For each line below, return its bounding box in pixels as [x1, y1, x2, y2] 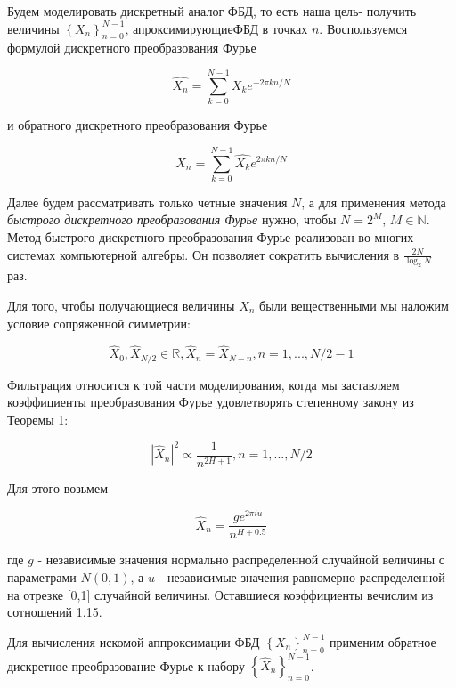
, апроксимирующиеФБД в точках [125, 19, 308, 37]
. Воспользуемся [319, 19, 408, 37]
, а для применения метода [301, 192, 446, 211]
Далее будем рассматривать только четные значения [7, 192, 288, 211]
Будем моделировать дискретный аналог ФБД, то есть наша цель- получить [7, 2, 417, 20]
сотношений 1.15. [7, 603, 102, 621]
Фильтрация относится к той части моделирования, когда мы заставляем [7, 375, 400, 393]
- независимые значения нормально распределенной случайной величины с [37, 550, 444, 569]
